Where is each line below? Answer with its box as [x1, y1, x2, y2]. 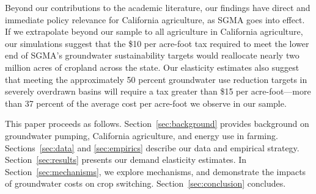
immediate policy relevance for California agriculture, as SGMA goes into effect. [5, 13, 305, 26]
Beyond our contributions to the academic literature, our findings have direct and [5, 1, 310, 13]
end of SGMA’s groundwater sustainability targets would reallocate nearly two [5, 49, 299, 62]
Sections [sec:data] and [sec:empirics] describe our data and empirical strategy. [5, 141, 299, 154]
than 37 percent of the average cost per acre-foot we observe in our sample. [5, 96, 287, 109]
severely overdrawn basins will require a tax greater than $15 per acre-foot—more [5, 85, 311, 98]
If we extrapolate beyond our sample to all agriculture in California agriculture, [5, 25, 303, 38]
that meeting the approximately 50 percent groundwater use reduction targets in [5, 73, 307, 85]
